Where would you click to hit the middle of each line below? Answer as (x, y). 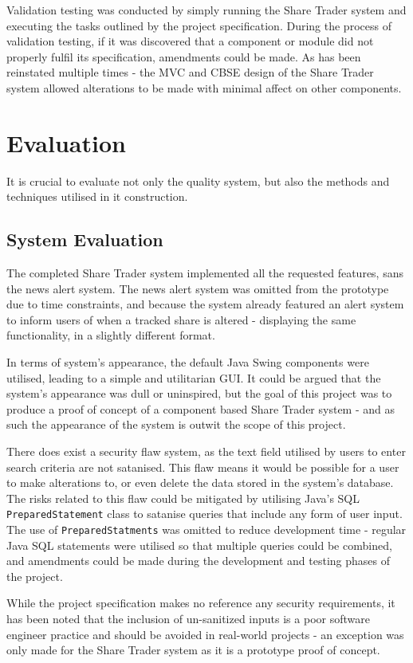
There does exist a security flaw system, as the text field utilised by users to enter (206, 451)
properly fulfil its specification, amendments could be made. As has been (184, 56)
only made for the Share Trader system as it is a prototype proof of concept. (193, 650)
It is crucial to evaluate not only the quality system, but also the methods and (198, 180)
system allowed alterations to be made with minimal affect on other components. (204, 87)
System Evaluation (85, 239)
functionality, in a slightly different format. (111, 335)
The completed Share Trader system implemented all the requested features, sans (205, 273)
